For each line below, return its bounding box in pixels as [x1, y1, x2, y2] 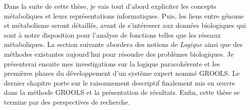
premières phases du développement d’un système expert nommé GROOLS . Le [4, 68, 240, 78]
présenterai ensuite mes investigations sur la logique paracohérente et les [4, 58, 220, 68]
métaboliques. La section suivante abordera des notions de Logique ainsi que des [4, 39, 243, 49]
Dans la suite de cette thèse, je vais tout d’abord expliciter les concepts [4, 1, 216, 11]
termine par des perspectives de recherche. [4, 96, 130, 107]
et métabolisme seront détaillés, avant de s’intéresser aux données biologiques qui [4, 20, 246, 30]
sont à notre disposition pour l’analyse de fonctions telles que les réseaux [4, 29, 221, 40]
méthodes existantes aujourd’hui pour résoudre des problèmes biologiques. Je [4, 48, 234, 59]
